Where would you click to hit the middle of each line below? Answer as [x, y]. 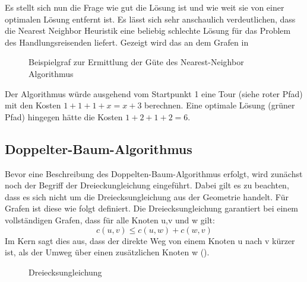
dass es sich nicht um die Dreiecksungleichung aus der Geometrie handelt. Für [147, 196]
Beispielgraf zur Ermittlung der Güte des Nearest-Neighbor [136, 62]
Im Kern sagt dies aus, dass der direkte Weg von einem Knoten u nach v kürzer [150, 240]
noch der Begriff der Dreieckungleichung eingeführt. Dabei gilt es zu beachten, [147, 185]
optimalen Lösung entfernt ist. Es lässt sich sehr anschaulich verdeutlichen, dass [150, 19]
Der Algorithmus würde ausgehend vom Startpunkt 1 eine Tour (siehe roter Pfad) [154, 93]
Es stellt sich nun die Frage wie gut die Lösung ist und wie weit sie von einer [145, 7]
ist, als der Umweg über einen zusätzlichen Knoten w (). [107, 252]
